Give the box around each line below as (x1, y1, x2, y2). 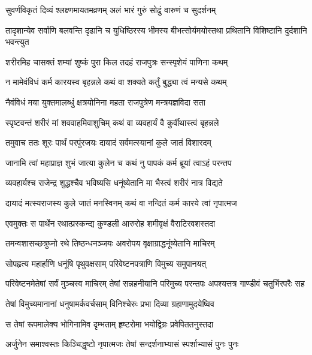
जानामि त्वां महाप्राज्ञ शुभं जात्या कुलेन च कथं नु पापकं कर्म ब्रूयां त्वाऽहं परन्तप (5, 156, 232, 169)
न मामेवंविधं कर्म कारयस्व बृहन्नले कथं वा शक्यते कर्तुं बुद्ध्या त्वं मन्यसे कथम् (5, 76, 227, 88)
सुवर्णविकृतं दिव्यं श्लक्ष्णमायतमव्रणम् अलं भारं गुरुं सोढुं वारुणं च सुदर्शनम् (5, 4, 216, 16)
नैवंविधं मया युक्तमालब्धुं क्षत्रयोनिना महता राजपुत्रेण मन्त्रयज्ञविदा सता (5, 95, 205, 108)
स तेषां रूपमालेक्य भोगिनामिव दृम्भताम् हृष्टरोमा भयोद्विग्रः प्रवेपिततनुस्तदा (5, 317, 214, 330)
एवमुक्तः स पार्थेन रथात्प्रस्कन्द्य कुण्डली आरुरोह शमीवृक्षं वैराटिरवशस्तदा (5, 216, 216, 229)
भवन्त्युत (5, 35, 29, 48)
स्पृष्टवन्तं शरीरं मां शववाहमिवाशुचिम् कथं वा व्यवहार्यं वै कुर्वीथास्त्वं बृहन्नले (5, 116, 219, 128)
